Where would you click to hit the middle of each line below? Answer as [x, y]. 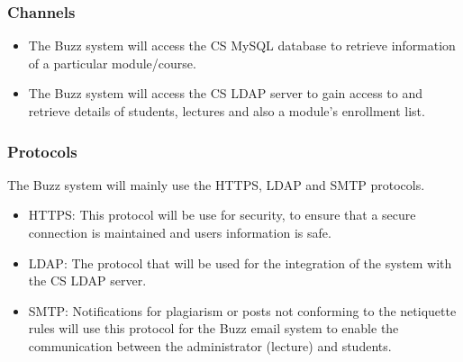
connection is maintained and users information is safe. [180, 232]
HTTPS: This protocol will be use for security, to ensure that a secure [222, 215]
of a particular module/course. [112, 63]
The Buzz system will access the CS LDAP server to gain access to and [226, 93]
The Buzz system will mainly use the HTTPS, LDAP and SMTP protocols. [216, 184]
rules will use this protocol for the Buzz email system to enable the [213, 328]
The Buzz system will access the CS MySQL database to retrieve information [242, 45]
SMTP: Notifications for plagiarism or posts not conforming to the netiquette [242, 310]
